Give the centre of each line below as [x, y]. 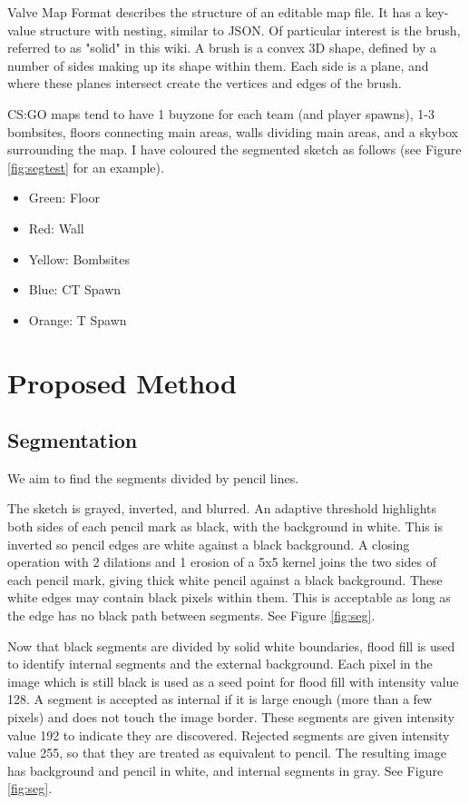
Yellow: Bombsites [79, 258]
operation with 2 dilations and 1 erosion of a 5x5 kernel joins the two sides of [222, 562]
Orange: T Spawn [78, 319]
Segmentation [73, 440]
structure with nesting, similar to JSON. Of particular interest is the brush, [250, 30]
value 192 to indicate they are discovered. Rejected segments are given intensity [229, 735]
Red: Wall [56, 228]
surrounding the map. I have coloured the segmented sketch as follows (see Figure [234, 149]
